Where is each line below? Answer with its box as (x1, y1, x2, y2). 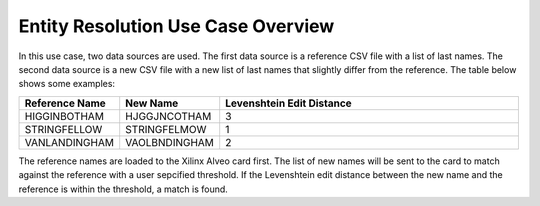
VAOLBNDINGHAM (125, 135, 215, 149)
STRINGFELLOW (24, 122, 103, 136)
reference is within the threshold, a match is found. (18, 183, 229, 195)
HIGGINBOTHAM (24, 109, 105, 123)
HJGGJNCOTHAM (125, 109, 212, 123)
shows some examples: (18, 78, 115, 90)
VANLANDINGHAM (24, 135, 115, 149)
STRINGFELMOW (125, 122, 207, 136)
